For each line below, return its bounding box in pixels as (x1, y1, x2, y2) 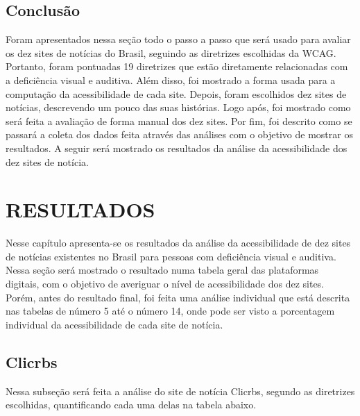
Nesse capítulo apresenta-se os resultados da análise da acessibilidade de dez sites (6, 235, 351, 250)
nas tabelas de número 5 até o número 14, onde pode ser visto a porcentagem (6, 303, 335, 318)
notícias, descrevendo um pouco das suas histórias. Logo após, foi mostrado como (6, 100, 351, 115)
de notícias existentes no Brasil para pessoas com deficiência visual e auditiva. (6, 249, 336, 263)
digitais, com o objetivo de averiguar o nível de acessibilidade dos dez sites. (6, 276, 325, 291)
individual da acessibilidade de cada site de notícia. (6, 317, 223, 331)
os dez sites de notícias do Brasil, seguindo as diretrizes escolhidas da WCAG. (6, 45, 336, 60)
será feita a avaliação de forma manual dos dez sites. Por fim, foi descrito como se (6, 113, 352, 128)
